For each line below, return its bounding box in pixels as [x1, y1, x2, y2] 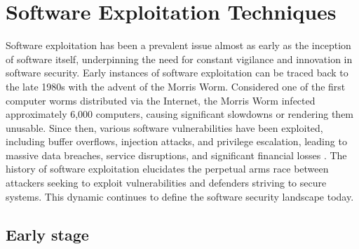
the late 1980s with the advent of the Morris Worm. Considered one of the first [6, 79, 346, 93]
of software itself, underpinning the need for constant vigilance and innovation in [6, 51, 353, 66]
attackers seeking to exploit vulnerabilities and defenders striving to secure [6, 175, 327, 190]
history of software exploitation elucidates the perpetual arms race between [6, 161, 329, 176]
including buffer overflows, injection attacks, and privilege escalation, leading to [6, 134, 347, 149]
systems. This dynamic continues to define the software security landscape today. [6, 189, 354, 203]
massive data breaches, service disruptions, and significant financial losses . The [6, 147, 347, 162]
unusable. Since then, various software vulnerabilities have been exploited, [6, 120, 323, 135]
